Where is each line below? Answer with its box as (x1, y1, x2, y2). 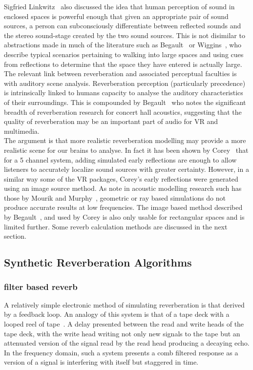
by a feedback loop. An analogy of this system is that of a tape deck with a (4, 309, 230, 319)
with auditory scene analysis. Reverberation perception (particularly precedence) (4, 78, 246, 88)
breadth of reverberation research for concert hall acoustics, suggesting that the (4, 106, 242, 117)
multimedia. (4, 125, 40, 136)
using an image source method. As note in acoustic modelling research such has (4, 183, 242, 193)
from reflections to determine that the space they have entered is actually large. (4, 59, 242, 69)
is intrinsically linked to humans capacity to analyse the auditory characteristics (4, 87, 243, 98)
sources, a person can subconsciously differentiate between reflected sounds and (4, 21, 241, 31)
